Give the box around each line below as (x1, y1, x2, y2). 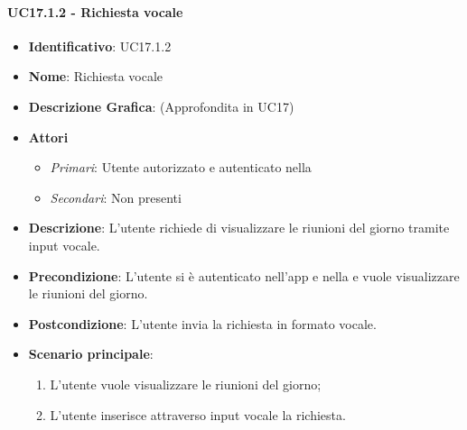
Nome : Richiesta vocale (28, 67, 163, 86)
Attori (28, 127, 69, 146)
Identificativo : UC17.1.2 (28, 36, 172, 55)
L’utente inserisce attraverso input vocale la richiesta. (50, 405, 346, 424)
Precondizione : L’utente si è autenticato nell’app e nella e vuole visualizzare (28, 266, 460, 285)
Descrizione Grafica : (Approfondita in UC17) (28, 96, 294, 115)
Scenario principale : (28, 344, 154, 363)
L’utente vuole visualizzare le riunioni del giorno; (50, 374, 322, 393)
